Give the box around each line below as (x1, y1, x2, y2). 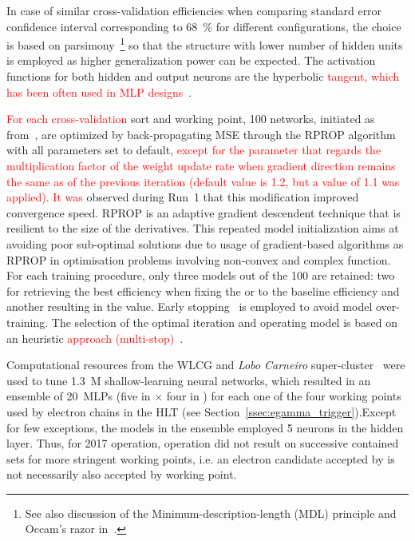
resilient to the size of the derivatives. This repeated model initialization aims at (6, 220, 399, 237)
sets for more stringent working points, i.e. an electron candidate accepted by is (6, 450, 395, 467)
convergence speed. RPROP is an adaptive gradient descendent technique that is (6, 204, 401, 221)
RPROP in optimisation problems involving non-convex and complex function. (6, 251, 391, 268)
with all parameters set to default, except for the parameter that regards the (6, 141, 381, 158)
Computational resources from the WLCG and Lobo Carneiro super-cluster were (6, 356, 405, 373)
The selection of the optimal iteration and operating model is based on (51, 313, 397, 330)
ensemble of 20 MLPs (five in (6, 388, 151, 404)
